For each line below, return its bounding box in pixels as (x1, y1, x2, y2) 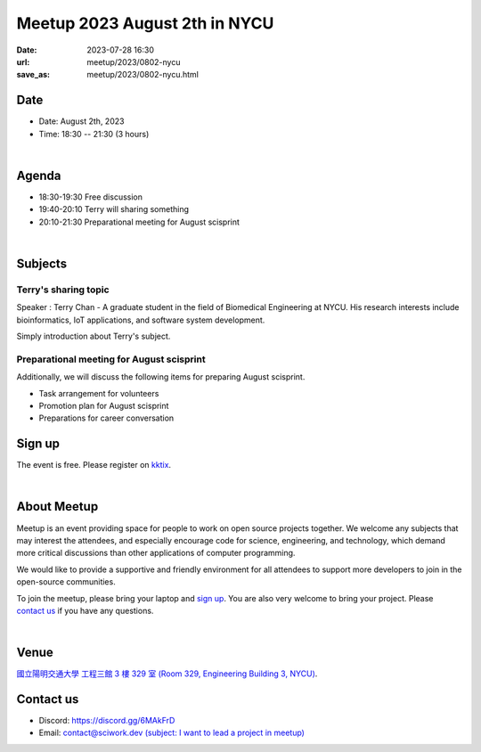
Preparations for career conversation (38, 413, 175, 423)
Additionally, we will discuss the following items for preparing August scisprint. (16, 372, 306, 382)
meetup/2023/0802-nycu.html (86, 69, 200, 80)
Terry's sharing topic (16, 283, 110, 296)
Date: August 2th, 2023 (38, 116, 125, 127)
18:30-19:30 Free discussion (38, 192, 143, 202)
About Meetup (16, 499, 99, 514)
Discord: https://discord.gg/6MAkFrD (38, 715, 175, 726)
